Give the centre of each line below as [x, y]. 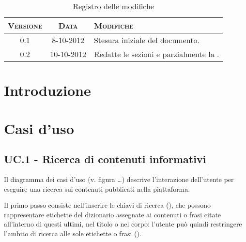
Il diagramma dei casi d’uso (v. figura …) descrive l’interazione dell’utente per [119, 179]
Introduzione [47, 90]
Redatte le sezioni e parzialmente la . [156, 54]
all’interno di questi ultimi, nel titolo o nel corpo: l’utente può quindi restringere [123, 224]
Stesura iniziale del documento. [146, 40]
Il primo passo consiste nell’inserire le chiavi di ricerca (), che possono [107, 205]
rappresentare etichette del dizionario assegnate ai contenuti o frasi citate [113, 214]
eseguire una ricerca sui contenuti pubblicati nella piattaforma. [97, 189]
